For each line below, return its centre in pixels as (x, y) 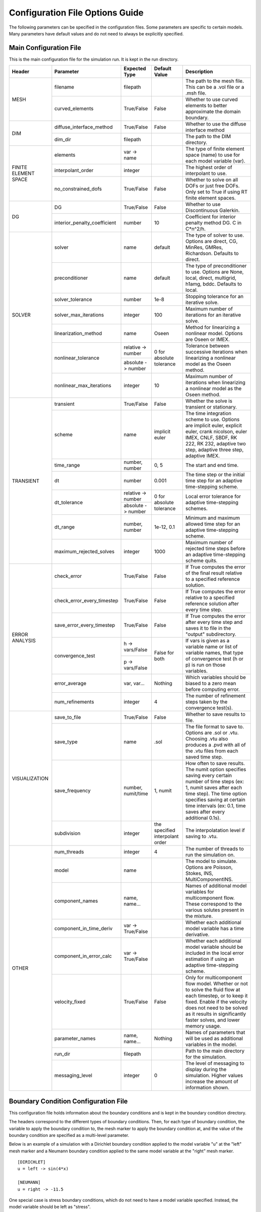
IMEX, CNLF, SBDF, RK (211, 438)
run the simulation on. (210, 855)
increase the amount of (212, 1082)
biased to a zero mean (211, 684)
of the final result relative (214, 573)
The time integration (208, 414)
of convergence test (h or (214, 659)
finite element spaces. (211, 198)
